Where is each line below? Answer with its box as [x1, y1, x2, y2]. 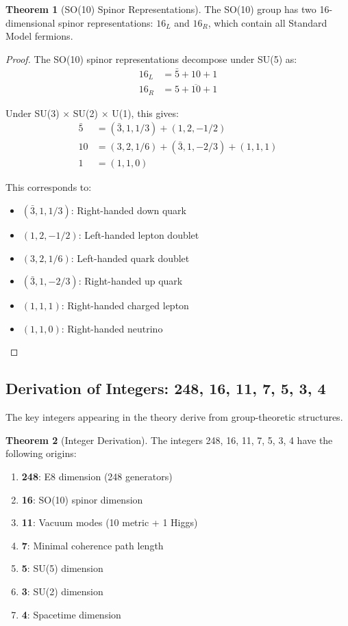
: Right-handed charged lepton [61, 298, 189, 313]
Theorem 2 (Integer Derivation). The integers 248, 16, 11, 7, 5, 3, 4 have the [5, 432, 333, 447]
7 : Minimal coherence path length [21, 538, 164, 552]
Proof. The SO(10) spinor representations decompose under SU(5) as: [5, 51, 297, 66]
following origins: [5, 446, 77, 460]
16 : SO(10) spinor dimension [21, 492, 143, 506]
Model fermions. [5, 29, 73, 43]
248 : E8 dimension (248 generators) [21, 469, 173, 484]
